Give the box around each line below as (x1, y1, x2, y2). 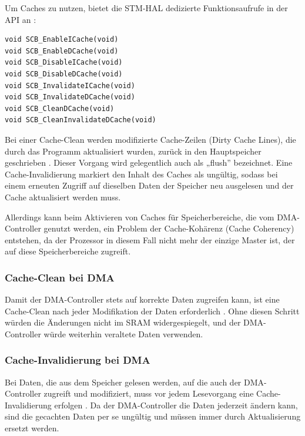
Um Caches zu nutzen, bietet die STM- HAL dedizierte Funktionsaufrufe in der (5, 2, 288, 14)
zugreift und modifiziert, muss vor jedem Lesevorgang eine (43, 387, 254, 400)
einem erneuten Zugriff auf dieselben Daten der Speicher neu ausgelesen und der (5, 179, 294, 192)
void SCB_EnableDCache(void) (5, 46, 119, 55)
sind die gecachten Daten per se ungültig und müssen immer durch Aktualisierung (5, 410, 301, 422)
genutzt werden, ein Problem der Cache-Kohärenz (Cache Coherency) (43, 222, 294, 234)
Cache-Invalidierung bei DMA (5, 353, 150, 367)
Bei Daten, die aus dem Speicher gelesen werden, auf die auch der (5, 375, 242, 388)
